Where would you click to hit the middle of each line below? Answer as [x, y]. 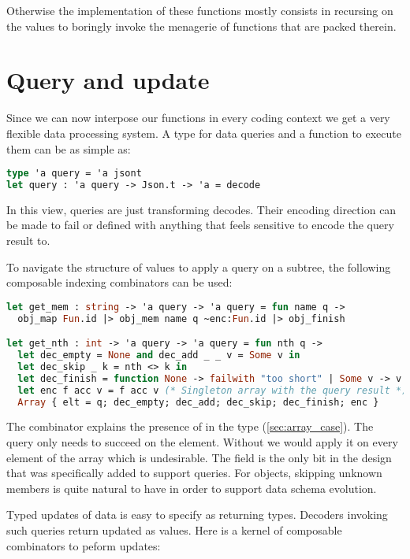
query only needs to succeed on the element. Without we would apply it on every [202, 442]
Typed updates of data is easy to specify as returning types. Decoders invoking [197, 515]
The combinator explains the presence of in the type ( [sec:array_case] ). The [190, 426]
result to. [28, 241]
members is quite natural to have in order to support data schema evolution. [192, 488]
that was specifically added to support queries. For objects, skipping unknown [194, 473]
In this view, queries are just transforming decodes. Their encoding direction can [201, 209]
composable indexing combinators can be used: [119, 282]
